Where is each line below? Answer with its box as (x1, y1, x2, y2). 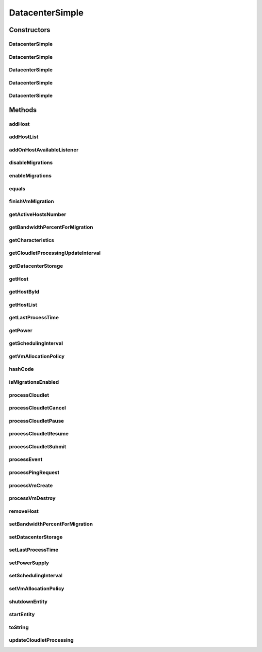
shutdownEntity (9, 598, 48, 605)
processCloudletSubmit (9, 443, 66, 450)
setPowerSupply (9, 559, 49, 566)
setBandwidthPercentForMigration (9, 521, 93, 527)
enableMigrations (9, 172, 52, 179)
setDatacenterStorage (9, 534, 63, 540)
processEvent (9, 456, 43, 463)
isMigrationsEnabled (9, 379, 59, 386)
